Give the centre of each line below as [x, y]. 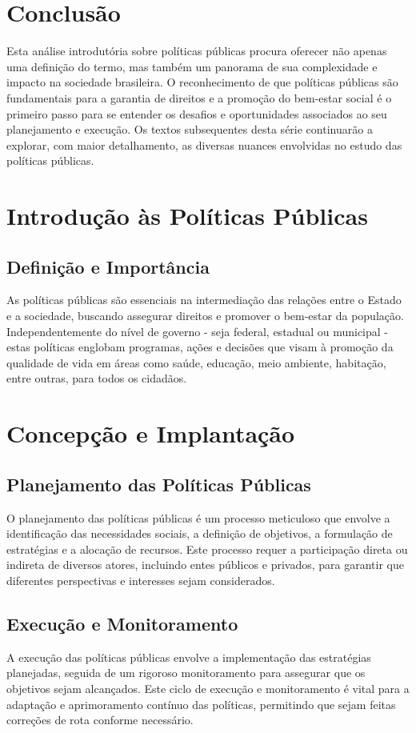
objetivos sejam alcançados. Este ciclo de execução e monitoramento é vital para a [208, 688]
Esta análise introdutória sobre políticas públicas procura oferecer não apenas [197, 51]
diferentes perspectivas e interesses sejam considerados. [141, 580]
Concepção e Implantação [151, 433]
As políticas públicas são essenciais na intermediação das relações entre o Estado [204, 300]
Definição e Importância [108, 266]
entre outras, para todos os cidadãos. [97, 378]
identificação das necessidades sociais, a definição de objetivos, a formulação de [200, 533]
